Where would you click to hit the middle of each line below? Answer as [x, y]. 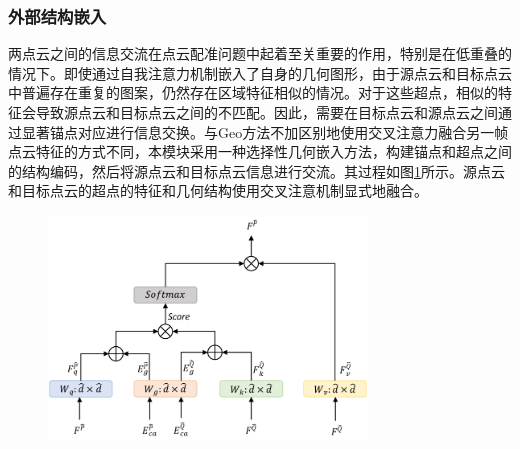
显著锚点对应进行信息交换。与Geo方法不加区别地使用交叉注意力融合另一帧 [265, 131]
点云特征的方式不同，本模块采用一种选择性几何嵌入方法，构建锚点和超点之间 [260, 151]
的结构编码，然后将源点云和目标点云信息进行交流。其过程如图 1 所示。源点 [249, 170]
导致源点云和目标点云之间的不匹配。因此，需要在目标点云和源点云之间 [266, 112]
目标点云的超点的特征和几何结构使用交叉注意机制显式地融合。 [224, 190]
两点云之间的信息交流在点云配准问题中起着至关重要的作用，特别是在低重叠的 [260, 53]
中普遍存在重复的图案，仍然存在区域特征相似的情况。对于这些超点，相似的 [253, 92]
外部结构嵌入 [57, 15]
